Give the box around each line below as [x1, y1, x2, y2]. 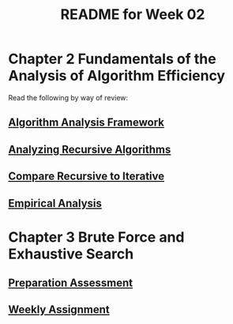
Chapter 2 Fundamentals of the [8, 50, 216, 68]
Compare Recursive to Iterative [8, 170, 165, 183]
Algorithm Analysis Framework [8, 116, 164, 130]
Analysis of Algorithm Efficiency [8, 67, 226, 85]
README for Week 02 [60, 6, 205, 24]
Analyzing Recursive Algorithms [8, 142, 171, 156]
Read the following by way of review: [8, 92, 129, 102]
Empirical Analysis [8, 196, 103, 210]
